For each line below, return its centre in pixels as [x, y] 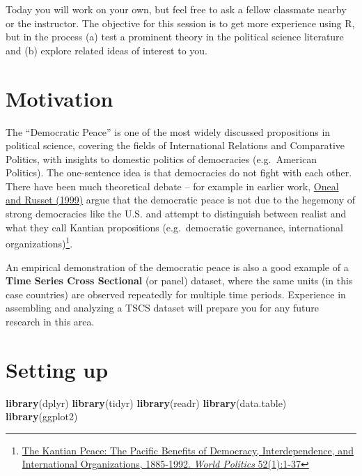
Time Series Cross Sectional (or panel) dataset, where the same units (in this [179, 281]
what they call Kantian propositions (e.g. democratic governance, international [174, 227]
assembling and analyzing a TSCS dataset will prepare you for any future [162, 308]
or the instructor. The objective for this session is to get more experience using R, [180, 23]
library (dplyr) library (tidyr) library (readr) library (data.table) [146, 402]
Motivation [60, 98]
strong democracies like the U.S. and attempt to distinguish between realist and [176, 214]
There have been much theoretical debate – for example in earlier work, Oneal [172, 186]
